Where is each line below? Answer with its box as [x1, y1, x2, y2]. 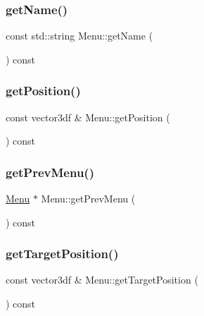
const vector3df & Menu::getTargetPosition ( [6, 272, 198, 287]
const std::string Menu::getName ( [6, 28, 153, 43]
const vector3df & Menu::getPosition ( [6, 109, 170, 124]
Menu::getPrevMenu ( [41, 191, 136, 206]
